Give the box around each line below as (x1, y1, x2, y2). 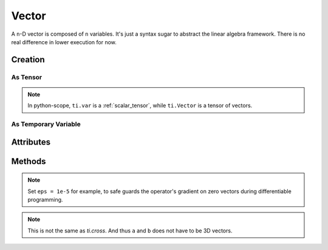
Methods (11, 156, 46, 166)
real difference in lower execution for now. (11, 38, 117, 45)
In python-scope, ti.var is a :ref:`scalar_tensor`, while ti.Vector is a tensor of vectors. (27, 102, 253, 109)
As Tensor (11, 73, 43, 81)
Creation (11, 54, 45, 65)
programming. (27, 196, 63, 203)
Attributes (11, 137, 51, 147)
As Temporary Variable (11, 120, 81, 128)
